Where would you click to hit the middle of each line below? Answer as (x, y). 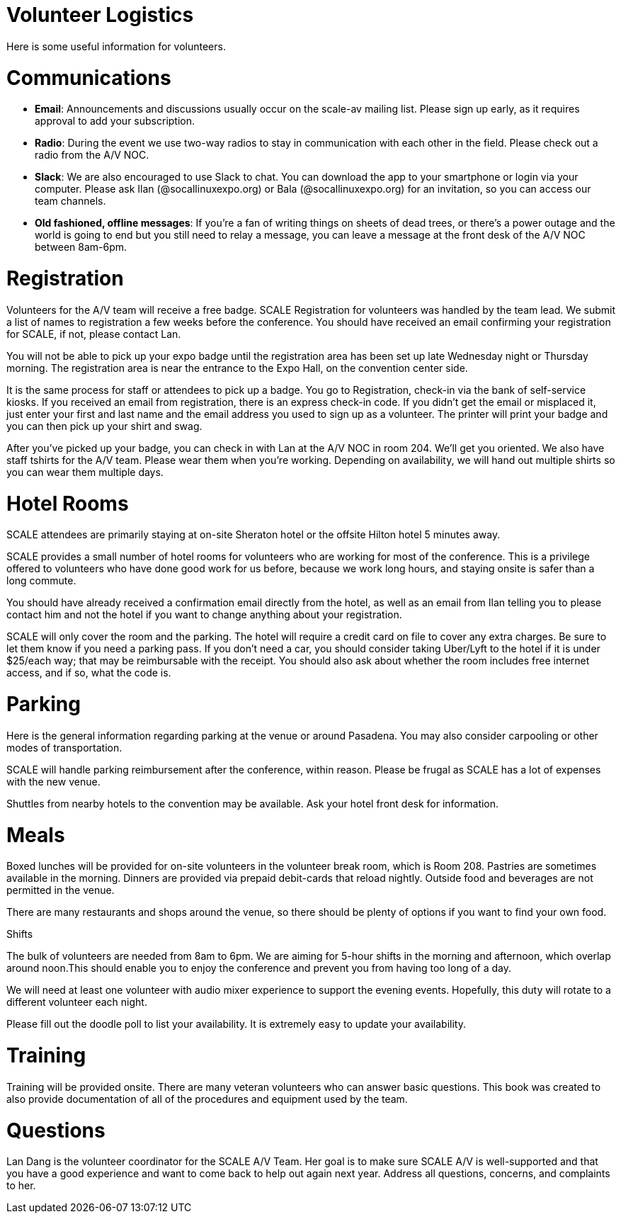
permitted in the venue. (61, 890)
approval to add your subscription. (115, 121)
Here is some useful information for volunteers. (116, 46)
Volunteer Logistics (100, 15)
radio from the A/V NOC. (92, 155)
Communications (89, 78)
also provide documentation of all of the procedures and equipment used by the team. (207, 1099)
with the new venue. (53, 781)
